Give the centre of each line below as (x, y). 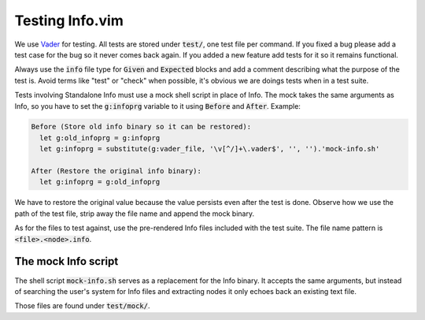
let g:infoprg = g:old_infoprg (100, 182)
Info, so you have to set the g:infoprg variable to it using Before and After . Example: (157, 106)
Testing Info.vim (69, 20)
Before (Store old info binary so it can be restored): (141, 127)
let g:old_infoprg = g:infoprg (100, 138)
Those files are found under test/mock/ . (82, 306)
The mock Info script (67, 261)
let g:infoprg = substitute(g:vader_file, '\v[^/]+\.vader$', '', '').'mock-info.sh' (210, 149)
